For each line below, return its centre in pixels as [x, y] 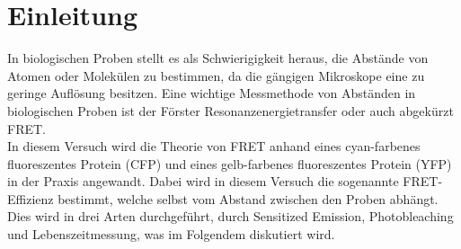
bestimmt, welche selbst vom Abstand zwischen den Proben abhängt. [248, 198]
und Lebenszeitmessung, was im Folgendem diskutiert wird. [171, 234]
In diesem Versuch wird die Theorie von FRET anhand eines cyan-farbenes [214, 146]
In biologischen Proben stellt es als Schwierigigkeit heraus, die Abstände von [218, 58]
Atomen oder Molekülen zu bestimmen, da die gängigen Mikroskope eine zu [216, 75]
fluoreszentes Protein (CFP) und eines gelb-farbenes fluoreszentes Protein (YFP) [230, 163]
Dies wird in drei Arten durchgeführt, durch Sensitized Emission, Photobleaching [230, 216]
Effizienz [31, 198]
